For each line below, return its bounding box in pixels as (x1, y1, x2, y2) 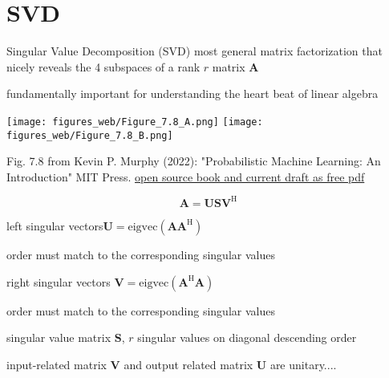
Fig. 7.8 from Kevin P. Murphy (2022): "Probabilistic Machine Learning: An (6, 152, 381, 169)
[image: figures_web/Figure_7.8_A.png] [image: (6, 116, 263, 128)
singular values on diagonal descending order (137, 329, 357, 346)
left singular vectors (6, 217, 103, 234)
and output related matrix (124, 356, 253, 372)
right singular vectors (6, 273, 111, 290)
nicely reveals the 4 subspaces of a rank (6, 58, 201, 75)
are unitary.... (269, 356, 337, 372)
